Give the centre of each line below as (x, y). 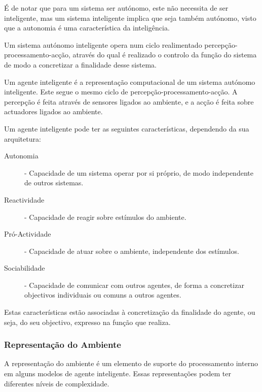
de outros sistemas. (54, 183)
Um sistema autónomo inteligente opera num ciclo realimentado (103, 44)
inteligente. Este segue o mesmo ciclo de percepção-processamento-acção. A (121, 92)
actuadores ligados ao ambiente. (53, 111)
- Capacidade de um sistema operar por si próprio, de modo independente (139, 172)
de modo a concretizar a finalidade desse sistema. (80, 64)
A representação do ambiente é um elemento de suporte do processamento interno (131, 363)
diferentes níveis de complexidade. (57, 383)
